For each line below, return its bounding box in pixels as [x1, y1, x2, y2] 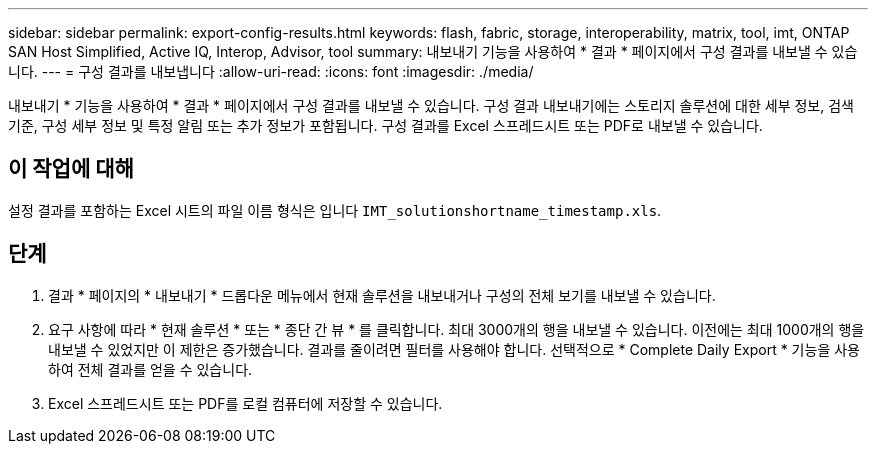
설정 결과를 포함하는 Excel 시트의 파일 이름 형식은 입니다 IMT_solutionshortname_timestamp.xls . [8, 201, 662, 219]
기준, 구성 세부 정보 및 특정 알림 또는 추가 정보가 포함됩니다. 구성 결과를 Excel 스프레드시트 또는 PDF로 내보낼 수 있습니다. [8, 117, 763, 134]
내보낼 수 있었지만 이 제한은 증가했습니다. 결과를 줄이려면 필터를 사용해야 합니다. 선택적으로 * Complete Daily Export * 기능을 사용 [48, 340, 860, 358]
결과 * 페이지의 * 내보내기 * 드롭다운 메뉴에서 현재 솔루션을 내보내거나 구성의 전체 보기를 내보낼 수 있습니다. [48, 286, 716, 304]
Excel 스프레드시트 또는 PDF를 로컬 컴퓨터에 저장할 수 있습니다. [48, 394, 443, 412]
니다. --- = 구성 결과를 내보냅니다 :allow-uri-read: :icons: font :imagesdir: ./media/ [8, 63, 534, 80]
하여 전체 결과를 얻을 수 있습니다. [48, 360, 253, 378]
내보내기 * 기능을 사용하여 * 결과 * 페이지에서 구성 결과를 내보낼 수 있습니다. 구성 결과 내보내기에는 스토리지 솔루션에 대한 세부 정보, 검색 [8, 97, 854, 114]
